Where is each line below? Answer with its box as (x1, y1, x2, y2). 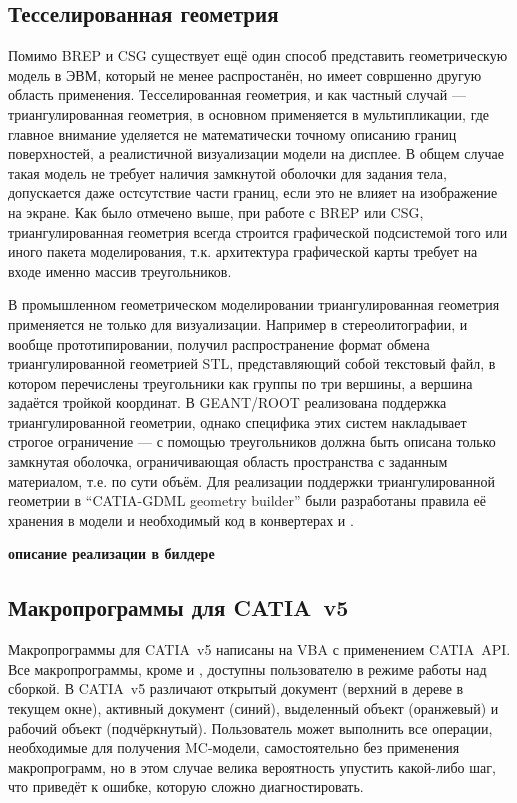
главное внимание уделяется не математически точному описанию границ (8, 123, 457, 144)
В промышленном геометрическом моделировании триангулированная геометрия (8, 294, 500, 315)
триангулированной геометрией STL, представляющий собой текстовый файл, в (8, 353, 496, 374)
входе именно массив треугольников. (8, 260, 232, 281)
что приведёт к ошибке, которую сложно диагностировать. (8, 776, 364, 797)
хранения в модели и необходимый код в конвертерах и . (8, 509, 354, 530)
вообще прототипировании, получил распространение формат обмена (8, 333, 430, 354)
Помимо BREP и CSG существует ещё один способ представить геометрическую (8, 45, 508, 66)
